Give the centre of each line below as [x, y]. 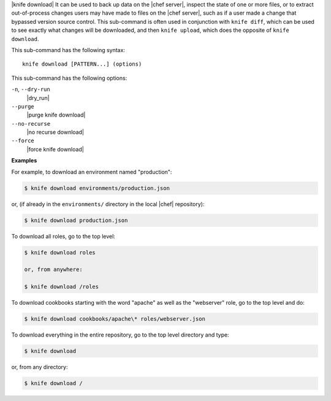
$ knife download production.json [76, 220]
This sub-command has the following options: [69, 78]
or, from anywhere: [53, 269]
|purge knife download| [56, 115]
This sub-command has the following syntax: [68, 50]
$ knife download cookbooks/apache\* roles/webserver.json [115, 319]
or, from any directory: [40, 367]
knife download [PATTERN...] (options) [82, 64]
